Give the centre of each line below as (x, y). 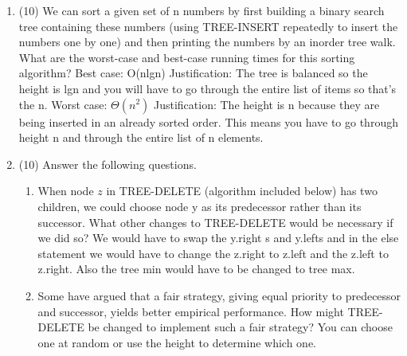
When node (66, 191)
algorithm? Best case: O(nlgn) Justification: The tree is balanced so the (193, 73)
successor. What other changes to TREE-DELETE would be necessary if (215, 222)
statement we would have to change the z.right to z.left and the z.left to (213, 253)
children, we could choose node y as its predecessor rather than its (200, 206)
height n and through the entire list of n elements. (141, 137)
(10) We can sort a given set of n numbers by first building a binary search (202, 10)
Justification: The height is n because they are (267, 104)
